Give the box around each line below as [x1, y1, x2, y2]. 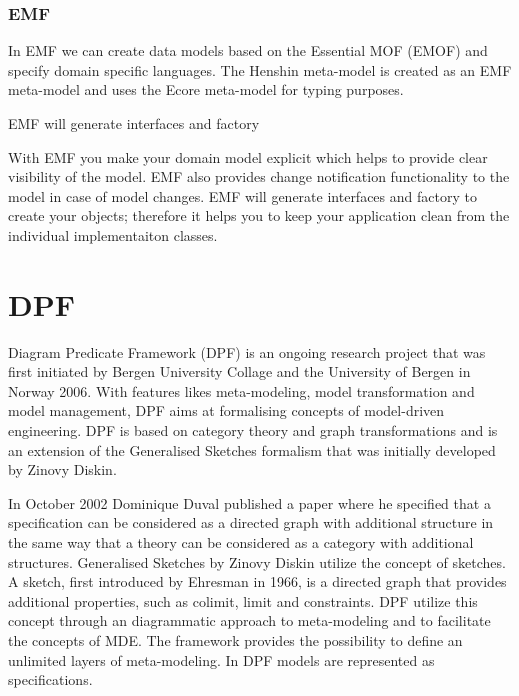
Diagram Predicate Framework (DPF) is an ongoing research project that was [8, 341, 486, 362]
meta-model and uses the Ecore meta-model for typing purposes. [8, 79, 404, 100]
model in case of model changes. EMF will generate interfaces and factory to [8, 185, 477, 206]
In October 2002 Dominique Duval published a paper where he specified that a [8, 492, 491, 513]
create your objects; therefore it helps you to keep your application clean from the [8, 205, 510, 226]
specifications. [8, 669, 93, 690]
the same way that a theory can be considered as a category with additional [8, 532, 474, 553]
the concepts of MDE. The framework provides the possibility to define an [8, 630, 463, 650]
